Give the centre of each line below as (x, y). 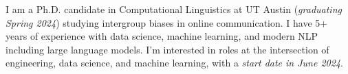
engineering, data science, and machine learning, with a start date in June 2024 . (174, 63)
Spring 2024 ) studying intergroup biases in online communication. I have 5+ (167, 22)
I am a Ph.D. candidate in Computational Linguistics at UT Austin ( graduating (174, 9)
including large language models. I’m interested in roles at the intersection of (167, 49)
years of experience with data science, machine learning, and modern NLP (162, 36)
